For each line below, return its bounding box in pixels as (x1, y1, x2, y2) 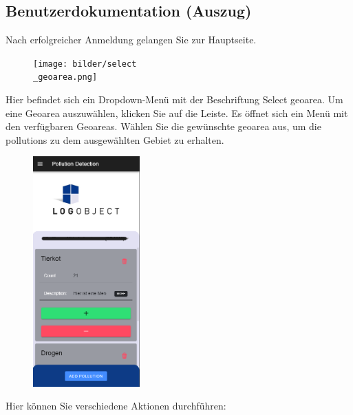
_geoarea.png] (33, 72, 98, 83)
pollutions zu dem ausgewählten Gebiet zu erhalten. (6, 132, 224, 147)
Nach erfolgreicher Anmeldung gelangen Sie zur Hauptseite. (6, 32, 257, 47)
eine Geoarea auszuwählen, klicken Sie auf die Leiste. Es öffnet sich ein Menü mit (6, 105, 348, 120)
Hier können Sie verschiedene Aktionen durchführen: (6, 398, 226, 413)
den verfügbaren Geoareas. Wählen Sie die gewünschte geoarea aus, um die (6, 119, 321, 134)
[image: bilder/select (33, 58, 137, 69)
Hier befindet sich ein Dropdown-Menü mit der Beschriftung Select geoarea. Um (6, 92, 343, 107)
